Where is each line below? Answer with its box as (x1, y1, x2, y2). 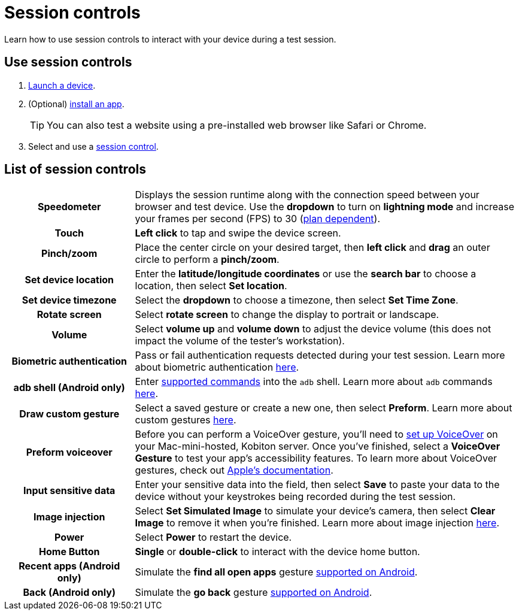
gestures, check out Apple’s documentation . (135, 464, 333, 477)
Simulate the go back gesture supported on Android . (135, 586, 372, 599)
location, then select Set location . (135, 280, 287, 292)
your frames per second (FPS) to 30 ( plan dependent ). (135, 213, 381, 225)
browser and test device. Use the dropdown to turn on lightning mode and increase (135, 201, 515, 213)
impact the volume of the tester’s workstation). (135, 335, 345, 347)
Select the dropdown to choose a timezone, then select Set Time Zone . (135, 294, 459, 307)
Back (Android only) (23, 586, 116, 599)
